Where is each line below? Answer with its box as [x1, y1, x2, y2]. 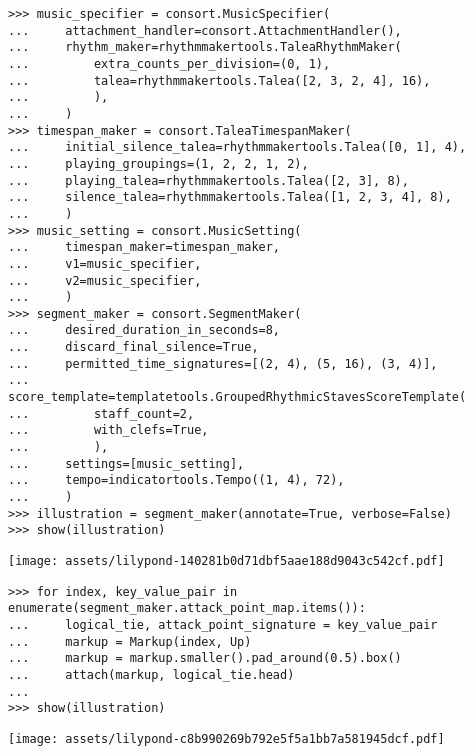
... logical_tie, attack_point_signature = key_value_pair [8, 617, 438, 632]
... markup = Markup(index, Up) [8, 634, 252, 649]
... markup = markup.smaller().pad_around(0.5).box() [8, 651, 402, 666]
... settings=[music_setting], [8, 456, 245, 471]
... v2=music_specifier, [8, 273, 202, 288]
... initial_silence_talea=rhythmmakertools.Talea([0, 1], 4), [8, 140, 467, 155]
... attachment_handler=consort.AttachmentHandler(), [8, 23, 402, 38]
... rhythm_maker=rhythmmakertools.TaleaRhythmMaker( [8, 40, 402, 55]
